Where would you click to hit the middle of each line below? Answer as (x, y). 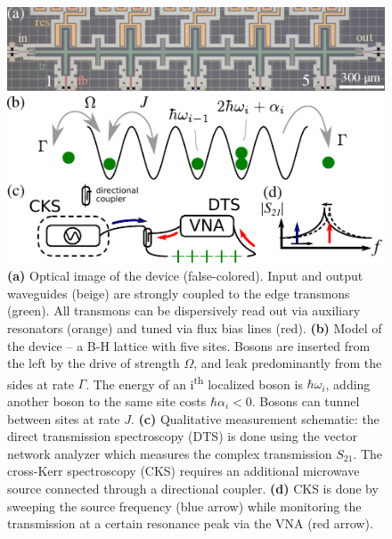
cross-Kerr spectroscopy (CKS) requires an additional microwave (184, 471)
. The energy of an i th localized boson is (194, 382)
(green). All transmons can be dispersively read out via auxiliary (184, 310)
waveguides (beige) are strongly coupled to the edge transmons (179, 293)
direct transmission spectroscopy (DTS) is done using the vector (182, 436)
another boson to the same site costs (107, 400)
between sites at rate (64, 418)
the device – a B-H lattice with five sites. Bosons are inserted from (189, 345)
